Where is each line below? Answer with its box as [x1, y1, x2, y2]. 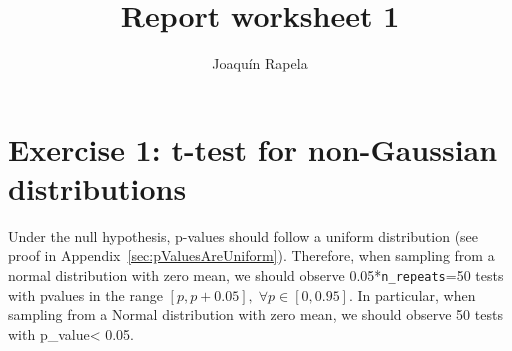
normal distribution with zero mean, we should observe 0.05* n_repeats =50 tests [8, 265, 504, 286]
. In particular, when [348, 284, 476, 305]
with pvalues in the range [8, 284, 163, 305]
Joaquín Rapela [212, 53, 308, 74]
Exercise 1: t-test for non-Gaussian [8, 128, 498, 169]
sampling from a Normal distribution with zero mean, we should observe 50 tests [8, 304, 503, 325]
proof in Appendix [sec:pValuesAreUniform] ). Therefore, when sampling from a [8, 245, 495, 266]
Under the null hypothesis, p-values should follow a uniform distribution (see [8, 225, 479, 246]
